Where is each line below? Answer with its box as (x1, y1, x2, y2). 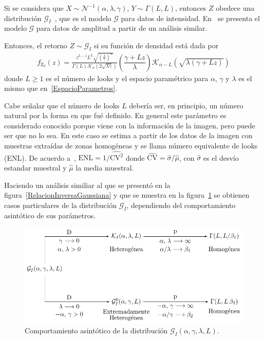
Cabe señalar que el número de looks (4, 100, 120, 110)
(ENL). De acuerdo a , (4, 152, 76, 163)
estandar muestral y (4, 162, 67, 173)
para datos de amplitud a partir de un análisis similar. (36, 23, 208, 33)
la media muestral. (76, 162, 134, 173)
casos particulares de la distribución (4, 199, 117, 210)
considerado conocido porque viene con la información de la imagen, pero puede (4, 120, 255, 130)
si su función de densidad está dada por (94, 40, 219, 50)
